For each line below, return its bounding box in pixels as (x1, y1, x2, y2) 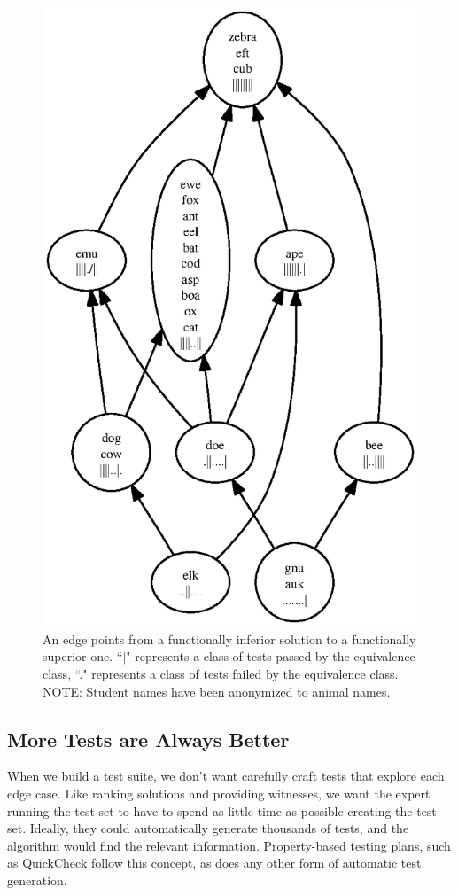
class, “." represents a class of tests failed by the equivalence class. (43, 664, 399, 682)
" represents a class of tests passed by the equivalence (126, 647, 415, 665)
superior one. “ (43, 647, 123, 665)
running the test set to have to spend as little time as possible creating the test (7, 801, 437, 820)
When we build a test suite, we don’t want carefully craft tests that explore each (7, 767, 445, 785)
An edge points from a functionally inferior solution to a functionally (43, 629, 416, 648)
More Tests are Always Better (7, 725, 290, 752)
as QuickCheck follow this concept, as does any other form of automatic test (7, 853, 422, 872)
